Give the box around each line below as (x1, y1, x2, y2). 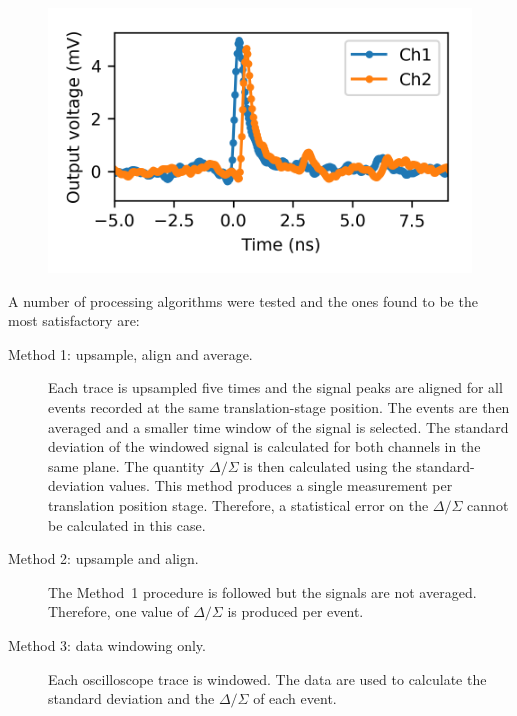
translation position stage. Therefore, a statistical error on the (48, 494, 429, 515)
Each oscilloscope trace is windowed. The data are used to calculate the (48, 668, 487, 689)
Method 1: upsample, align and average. (8, 343, 253, 364)
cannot (467, 494, 509, 515)
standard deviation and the (48, 688, 215, 709)
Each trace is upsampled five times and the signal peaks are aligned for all (48, 377, 503, 398)
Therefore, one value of (48, 601, 189, 622)
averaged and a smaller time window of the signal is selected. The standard (48, 416, 509, 437)
